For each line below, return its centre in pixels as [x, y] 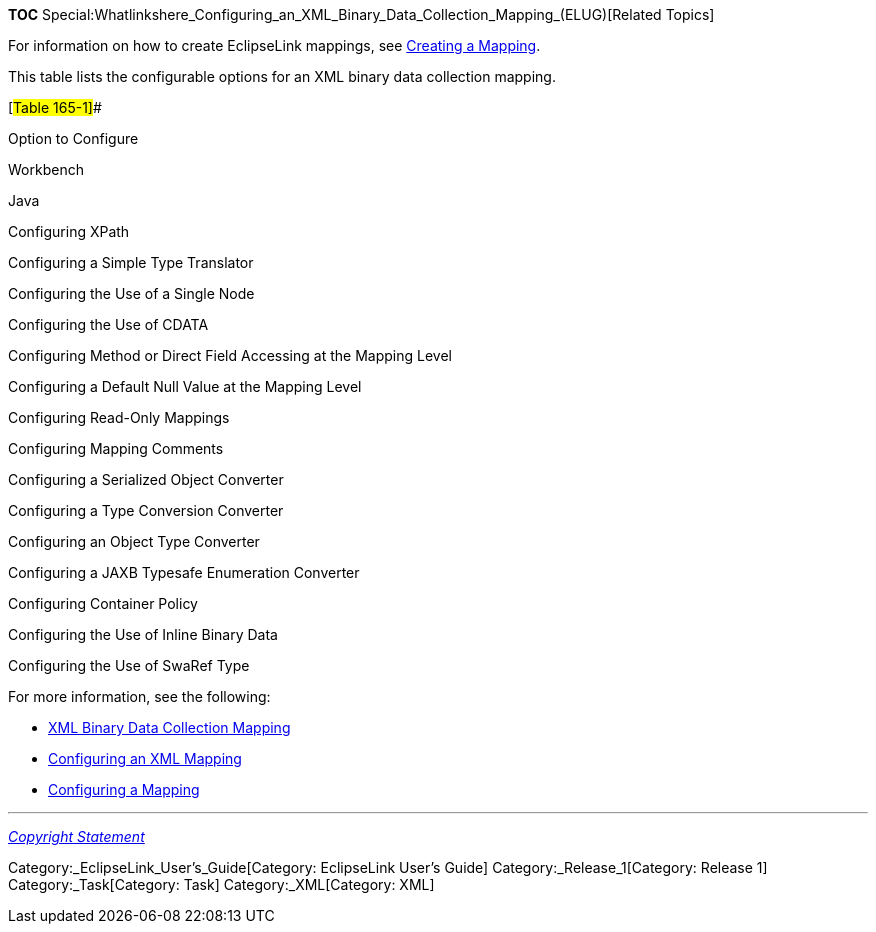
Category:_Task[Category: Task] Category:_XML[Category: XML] [221, 884]
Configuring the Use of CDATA [108, 324]
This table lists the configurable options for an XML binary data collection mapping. [282, 76]
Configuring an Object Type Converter [134, 541]
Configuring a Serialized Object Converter [146, 479]
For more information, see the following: [139, 696]
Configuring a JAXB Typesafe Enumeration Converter [184, 572]
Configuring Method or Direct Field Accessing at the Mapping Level [230, 355]
